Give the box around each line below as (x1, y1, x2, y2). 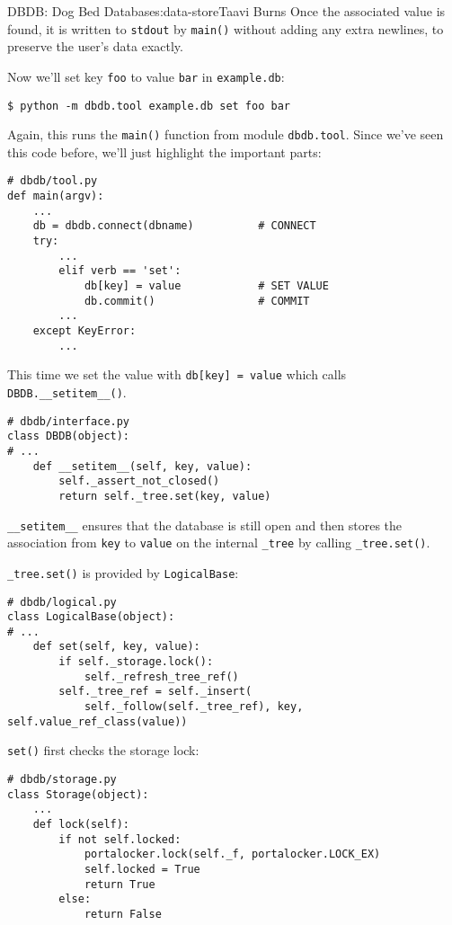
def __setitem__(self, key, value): (32, 459, 253, 473)
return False (84, 907, 162, 921)
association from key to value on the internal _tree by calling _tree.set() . (7, 533, 430, 552)
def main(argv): (7, 190, 104, 203)
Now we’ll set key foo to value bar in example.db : (7, 67, 285, 85)
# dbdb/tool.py (7, 174, 98, 188)
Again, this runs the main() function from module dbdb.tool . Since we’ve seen (7, 125, 444, 144)
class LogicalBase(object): (7, 610, 175, 624)
